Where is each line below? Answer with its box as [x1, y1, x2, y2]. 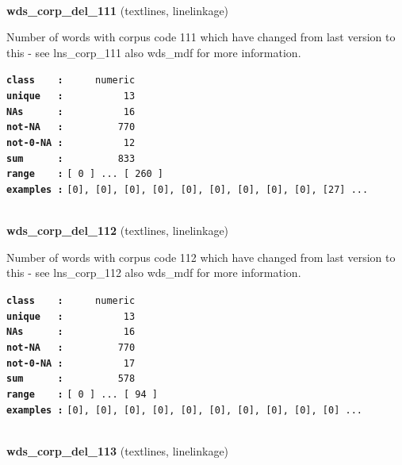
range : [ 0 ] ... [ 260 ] [6, 168, 164, 180]
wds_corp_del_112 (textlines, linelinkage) [6, 222, 229, 239]
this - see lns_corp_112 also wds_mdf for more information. [6, 264, 301, 281]
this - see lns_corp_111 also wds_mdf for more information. [6, 44, 301, 60]
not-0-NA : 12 [6, 137, 136, 148]
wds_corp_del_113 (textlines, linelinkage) [6, 442, 229, 459]
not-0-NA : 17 [6, 357, 136, 369]
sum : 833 [6, 152, 136, 164]
